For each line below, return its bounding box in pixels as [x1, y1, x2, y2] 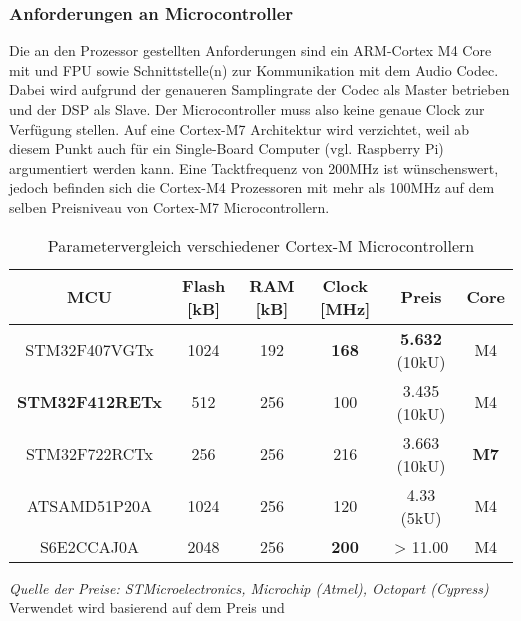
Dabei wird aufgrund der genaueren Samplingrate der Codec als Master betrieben [9, 79, 510, 100]
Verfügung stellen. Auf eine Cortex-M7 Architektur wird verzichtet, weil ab [9, 118, 469, 139]
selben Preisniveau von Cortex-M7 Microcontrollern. [9, 196, 330, 217]
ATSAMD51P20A [27, 494, 152, 518]
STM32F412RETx [17, 390, 162, 414]
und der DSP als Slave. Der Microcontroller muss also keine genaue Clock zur [9, 99, 485, 119]
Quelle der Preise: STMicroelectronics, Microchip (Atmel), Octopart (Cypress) [9, 577, 489, 598]
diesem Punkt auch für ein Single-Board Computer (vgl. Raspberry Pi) [9, 138, 444, 159]
